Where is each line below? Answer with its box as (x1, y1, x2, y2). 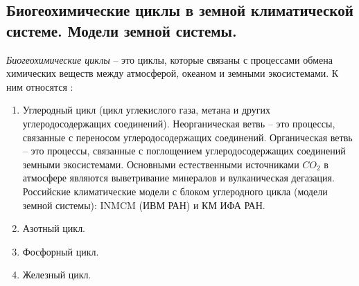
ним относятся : (6, 79, 73, 93)
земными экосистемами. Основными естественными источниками (22, 157, 299, 171)
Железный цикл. (22, 267, 91, 282)
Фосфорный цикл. (22, 244, 99, 258)
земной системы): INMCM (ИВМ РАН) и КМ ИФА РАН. (22, 197, 265, 212)
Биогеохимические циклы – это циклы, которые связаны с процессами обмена (6, 52, 333, 66)
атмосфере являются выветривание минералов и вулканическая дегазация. (22, 170, 335, 185)
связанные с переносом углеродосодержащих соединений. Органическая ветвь (22, 129, 353, 144)
